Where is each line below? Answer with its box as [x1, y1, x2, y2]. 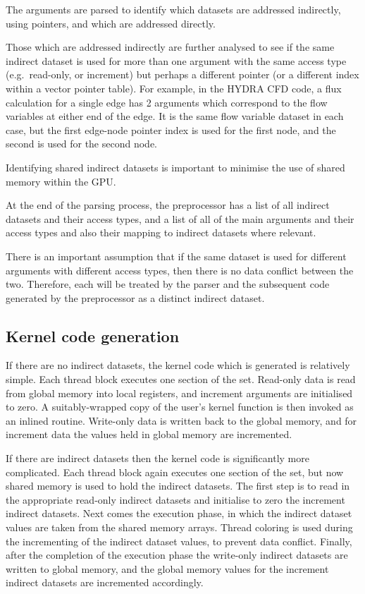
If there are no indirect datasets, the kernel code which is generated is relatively [6, 358, 350, 372]
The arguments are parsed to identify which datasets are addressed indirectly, [6, 2, 341, 16]
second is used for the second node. [6, 136, 157, 151]
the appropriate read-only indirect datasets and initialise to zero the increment [6, 492, 345, 507]
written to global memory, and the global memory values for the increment [6, 561, 329, 576]
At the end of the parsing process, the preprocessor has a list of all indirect [6, 198, 330, 212]
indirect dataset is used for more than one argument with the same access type [6, 53, 347, 68]
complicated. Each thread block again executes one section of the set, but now [6, 464, 344, 479]
